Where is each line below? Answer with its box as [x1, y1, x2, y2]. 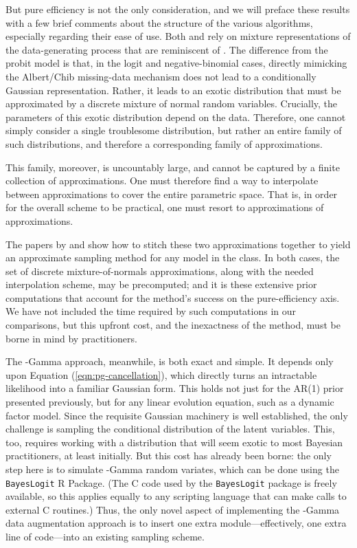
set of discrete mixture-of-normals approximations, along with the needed [5, 263, 314, 278]
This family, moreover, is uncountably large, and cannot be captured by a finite [5, 160, 340, 174]
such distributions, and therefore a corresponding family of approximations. [5, 136, 323, 151]
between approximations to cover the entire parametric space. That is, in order [5, 186, 338, 201]
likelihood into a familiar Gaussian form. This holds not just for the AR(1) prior [5, 381, 344, 395]
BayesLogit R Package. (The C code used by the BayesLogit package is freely [5, 475, 337, 490]
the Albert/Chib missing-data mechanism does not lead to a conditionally [5, 69, 316, 83]
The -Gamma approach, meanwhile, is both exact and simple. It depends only [5, 354, 334, 369]
